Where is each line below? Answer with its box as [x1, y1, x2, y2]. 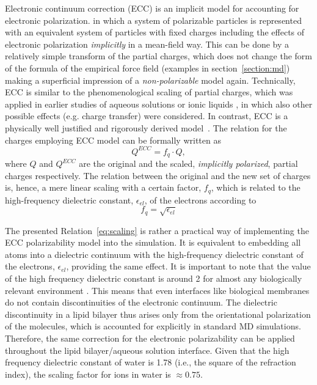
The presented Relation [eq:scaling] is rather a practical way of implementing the [5, 224, 309, 237]
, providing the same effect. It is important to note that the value [66, 260, 311, 273]
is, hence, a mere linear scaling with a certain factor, [5, 181, 202, 194]
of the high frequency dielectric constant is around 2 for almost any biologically [5, 272, 302, 285]
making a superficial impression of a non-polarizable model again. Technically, [5, 73, 296, 86]
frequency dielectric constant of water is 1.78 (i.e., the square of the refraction [5, 356, 296, 369]
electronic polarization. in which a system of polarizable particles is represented [5, 13, 302, 26]
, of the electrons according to [144, 193, 257, 206]
